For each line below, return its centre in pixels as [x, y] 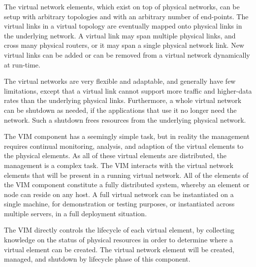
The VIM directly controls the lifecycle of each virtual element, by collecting [119, 230]
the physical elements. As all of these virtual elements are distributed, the [115, 155]
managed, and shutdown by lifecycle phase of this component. [97, 259]
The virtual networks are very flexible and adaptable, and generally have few [120, 81]
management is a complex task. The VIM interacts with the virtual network [119, 165]
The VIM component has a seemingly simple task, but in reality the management [127, 136]
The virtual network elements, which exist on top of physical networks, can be [122, 6]
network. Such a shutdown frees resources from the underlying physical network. [125, 119]
